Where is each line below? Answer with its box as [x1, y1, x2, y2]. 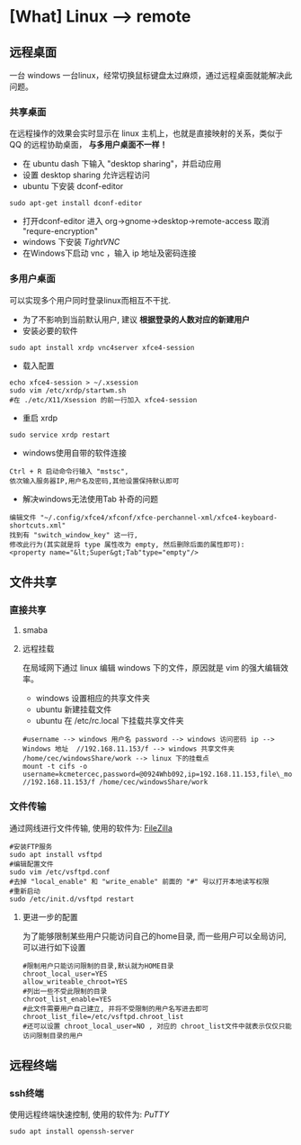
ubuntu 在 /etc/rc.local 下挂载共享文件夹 [35, 716, 184, 726]
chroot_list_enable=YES [22, 995, 112, 1004]
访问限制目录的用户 [22, 1031, 84, 1041]
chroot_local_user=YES [22, 969, 108, 978]
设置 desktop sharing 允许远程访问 [22, 169, 151, 181]
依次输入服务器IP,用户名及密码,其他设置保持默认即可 [9, 476, 180, 485]
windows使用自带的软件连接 [22, 447, 128, 458]
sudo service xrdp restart [9, 430, 111, 439]
